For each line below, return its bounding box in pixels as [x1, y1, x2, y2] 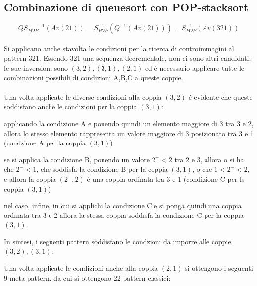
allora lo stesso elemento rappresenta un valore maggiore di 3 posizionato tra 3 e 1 [4, 128, 254, 138]
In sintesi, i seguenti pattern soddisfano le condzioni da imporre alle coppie [4, 236, 231, 246]
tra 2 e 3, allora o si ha [174, 154, 244, 164]
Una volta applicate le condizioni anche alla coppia [4, 263, 158, 273]
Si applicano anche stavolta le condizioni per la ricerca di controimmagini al [4, 43, 234, 53]
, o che [192, 164, 212, 174]
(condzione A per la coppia [4, 138, 86, 148]
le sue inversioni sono [4, 62, 68, 72]
